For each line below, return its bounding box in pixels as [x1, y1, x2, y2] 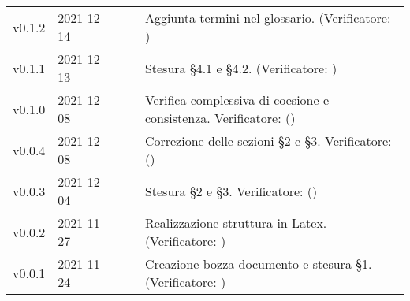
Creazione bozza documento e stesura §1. [144, 255, 372, 273]
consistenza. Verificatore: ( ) [144, 109, 296, 127]
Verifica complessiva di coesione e [144, 91, 330, 109]
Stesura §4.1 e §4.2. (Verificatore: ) [144, 58, 337, 77]
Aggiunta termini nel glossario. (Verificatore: [144, 9, 391, 27]
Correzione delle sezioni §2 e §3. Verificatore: [144, 132, 392, 150]
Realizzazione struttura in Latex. [144, 214, 327, 232]
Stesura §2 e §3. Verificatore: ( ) [144, 181, 318, 200]
